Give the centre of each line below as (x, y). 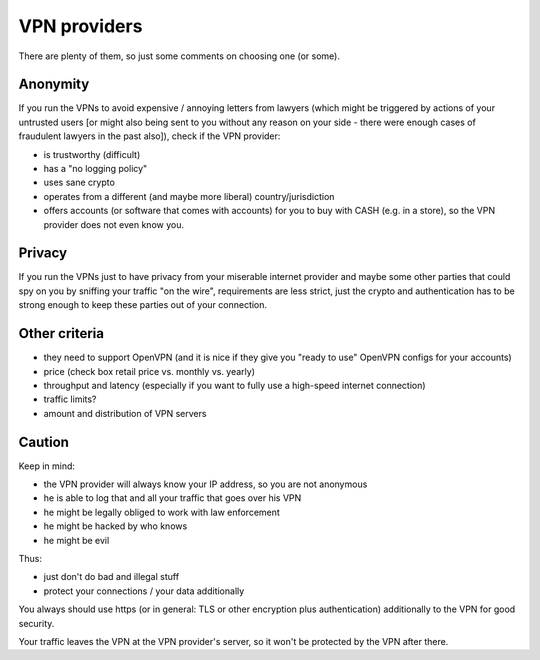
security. (36, 623)
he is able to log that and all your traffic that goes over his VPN (172, 498)
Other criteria (61, 333)
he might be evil (76, 540)
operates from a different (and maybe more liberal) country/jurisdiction (189, 196)
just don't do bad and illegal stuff (111, 577)
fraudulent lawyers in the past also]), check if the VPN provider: (149, 136)
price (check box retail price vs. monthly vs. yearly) (149, 371)
